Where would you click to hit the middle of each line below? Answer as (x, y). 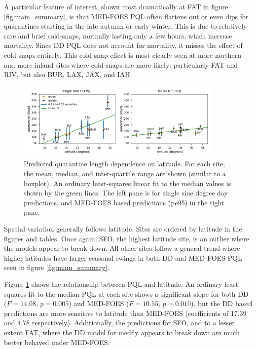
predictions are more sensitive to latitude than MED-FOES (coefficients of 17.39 (125, 313)
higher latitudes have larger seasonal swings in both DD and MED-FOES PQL (123, 257)
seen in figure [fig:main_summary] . (57, 267)
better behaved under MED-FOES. (57, 342)
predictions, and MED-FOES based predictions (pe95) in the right (124, 202)
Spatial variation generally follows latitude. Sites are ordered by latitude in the (123, 229)
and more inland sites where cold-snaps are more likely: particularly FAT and (121, 64)
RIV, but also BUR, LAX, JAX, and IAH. (68, 74)
